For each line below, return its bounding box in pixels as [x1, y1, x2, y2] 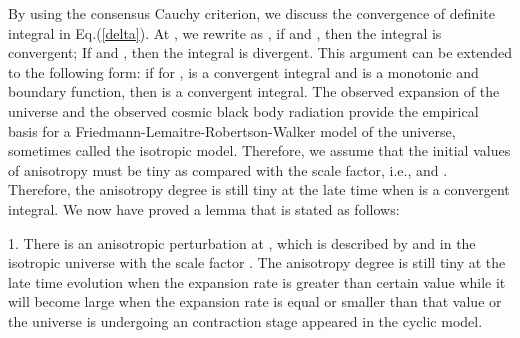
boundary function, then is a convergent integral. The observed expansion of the [8, 81, 500, 102]
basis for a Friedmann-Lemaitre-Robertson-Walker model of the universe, [8, 120, 456, 141]
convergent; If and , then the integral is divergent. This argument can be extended [8, 42, 512, 63]
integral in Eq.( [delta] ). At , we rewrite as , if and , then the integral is [8, 22, 442, 43]
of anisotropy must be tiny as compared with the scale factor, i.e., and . [8, 159, 448, 180]
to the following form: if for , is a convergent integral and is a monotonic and [8, 61, 479, 82]
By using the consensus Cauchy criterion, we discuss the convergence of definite [8, 3, 495, 23]
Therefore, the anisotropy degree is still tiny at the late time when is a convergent [8, 179, 510, 200]
